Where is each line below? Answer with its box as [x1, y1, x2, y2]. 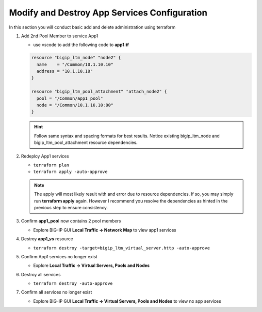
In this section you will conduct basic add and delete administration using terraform [9, 24, 176, 30]
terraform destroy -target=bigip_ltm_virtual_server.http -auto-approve [33, 245, 210, 250]
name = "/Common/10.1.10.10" [36, 62, 114, 67]
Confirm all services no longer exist [21, 289, 92, 295]
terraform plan [33, 162, 70, 168]
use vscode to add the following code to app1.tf [33, 42, 129, 48]
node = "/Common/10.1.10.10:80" [36, 102, 114, 108]
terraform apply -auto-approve [33, 169, 108, 174]
